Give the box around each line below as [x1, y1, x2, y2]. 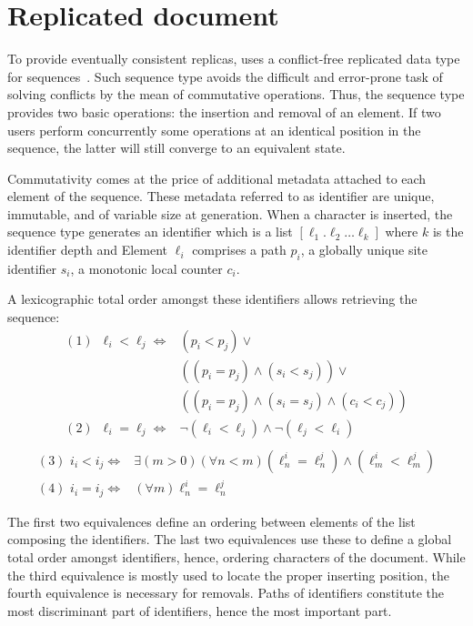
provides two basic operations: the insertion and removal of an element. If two [7, 102, 441, 121]
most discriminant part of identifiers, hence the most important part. [7, 601, 392, 620]
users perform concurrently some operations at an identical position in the [7, 120, 421, 139]
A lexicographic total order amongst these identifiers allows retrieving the [7, 289, 418, 308]
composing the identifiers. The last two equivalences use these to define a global [7, 530, 452, 549]
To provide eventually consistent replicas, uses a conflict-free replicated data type [7, 49, 460, 68]
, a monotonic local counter [70, 258, 223, 278]
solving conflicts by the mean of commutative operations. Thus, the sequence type [7, 85, 465, 104]
